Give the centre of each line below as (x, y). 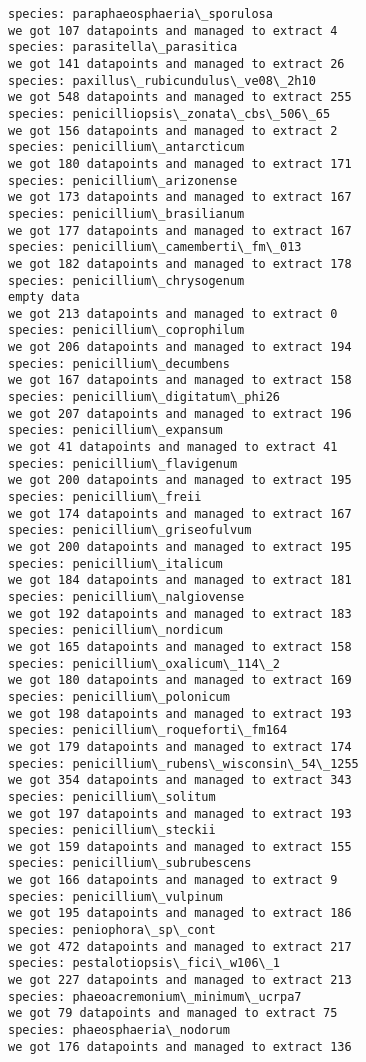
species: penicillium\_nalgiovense (126, 596)
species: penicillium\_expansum (115, 430)
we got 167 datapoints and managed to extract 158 (180, 380)
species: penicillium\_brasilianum (126, 213)
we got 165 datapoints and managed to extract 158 (180, 646)
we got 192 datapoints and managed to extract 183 (180, 613)
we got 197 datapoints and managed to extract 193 (180, 813)
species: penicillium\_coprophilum (126, 330)
